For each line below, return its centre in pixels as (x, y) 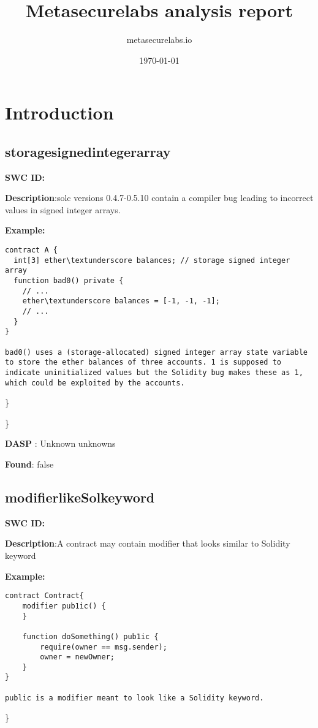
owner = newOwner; (77, 657)
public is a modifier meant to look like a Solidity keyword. (134, 698)
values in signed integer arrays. (63, 209)
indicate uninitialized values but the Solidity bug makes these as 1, (154, 372)
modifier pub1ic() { (64, 606)
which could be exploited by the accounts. (95, 383)
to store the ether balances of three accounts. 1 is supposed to (143, 362)
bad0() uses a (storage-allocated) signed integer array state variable (156, 352)
